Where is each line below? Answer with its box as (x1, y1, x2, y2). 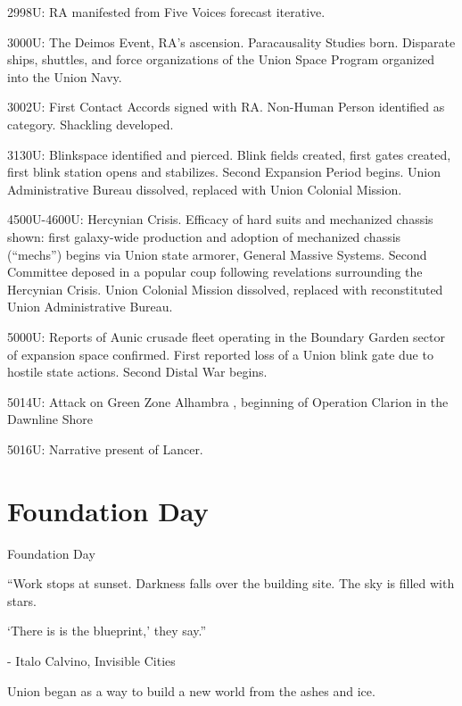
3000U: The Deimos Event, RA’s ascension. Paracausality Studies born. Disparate (7, 32, 456, 51)
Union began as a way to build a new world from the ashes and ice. (7, 681, 375, 700)
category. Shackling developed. (7, 114, 174, 133)
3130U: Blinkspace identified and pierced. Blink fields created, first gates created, (7, 145, 451, 163)
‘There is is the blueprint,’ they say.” (7, 621, 207, 640)
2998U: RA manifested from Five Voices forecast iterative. (7, 3, 326, 21)
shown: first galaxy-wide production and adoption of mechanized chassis (7, 227, 401, 245)
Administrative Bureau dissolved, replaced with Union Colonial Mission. (7, 179, 402, 198)
